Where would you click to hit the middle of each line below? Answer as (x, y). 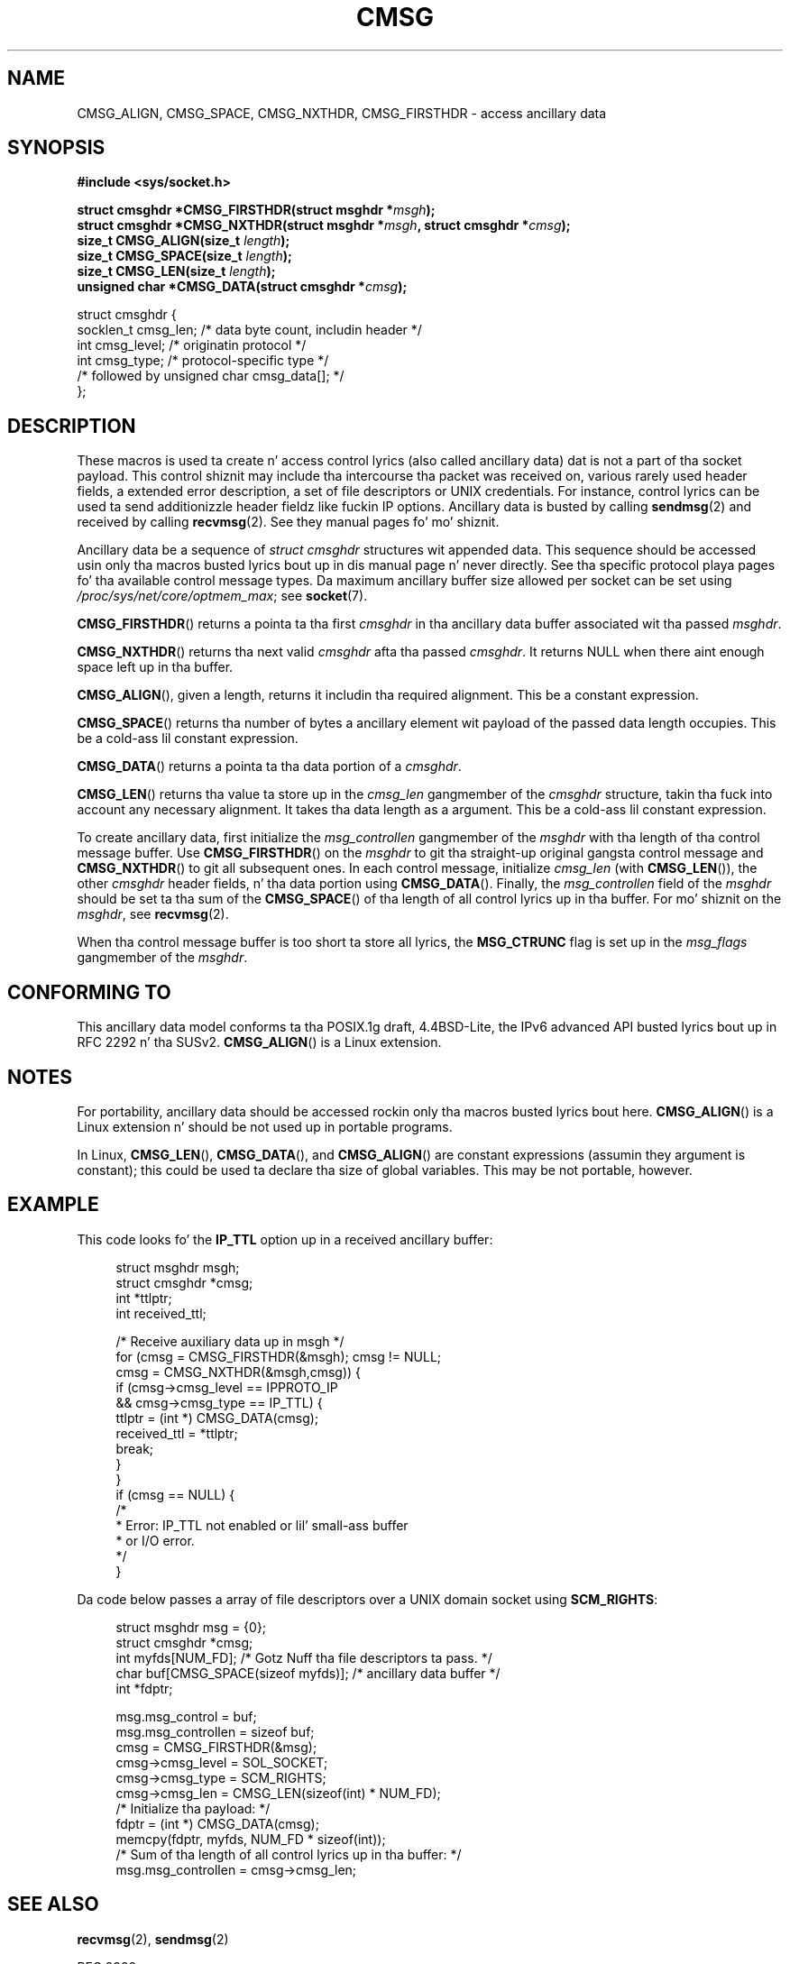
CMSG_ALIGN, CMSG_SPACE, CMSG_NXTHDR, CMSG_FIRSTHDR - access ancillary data (342, 113)
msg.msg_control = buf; (186, 1716)
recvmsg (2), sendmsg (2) (153, 1939)
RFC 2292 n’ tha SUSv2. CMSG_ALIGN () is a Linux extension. (259, 1042)
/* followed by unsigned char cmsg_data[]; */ (211, 376)
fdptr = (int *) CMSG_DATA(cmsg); (217, 1823)
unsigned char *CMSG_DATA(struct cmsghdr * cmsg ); (242, 287)
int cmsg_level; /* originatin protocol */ (192, 345)
